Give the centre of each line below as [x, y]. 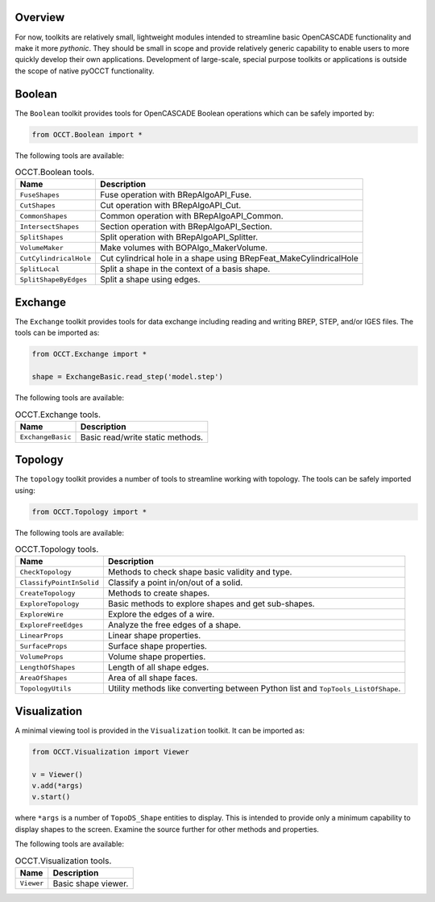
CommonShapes [43, 216]
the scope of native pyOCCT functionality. [85, 71]
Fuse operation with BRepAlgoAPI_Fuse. [176, 195]
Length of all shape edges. [158, 667]
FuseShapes [40, 195]
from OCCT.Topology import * [89, 512]
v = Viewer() [58, 774]
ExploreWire [41, 614]
